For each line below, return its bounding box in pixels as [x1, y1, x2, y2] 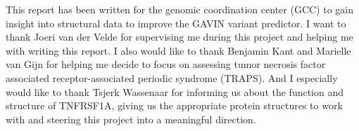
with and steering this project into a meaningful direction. [6, 111, 256, 126]
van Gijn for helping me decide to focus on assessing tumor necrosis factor [6, 57, 326, 71]
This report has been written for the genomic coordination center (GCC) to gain [6, 2, 353, 16]
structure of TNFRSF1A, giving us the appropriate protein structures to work [6, 98, 343, 113]
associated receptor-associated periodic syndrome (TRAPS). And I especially [6, 70, 338, 85]
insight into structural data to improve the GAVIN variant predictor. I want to [6, 15, 346, 30]
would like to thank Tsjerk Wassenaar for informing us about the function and [6, 84, 344, 99]
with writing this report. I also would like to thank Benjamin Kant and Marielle [6, 43, 351, 57]
